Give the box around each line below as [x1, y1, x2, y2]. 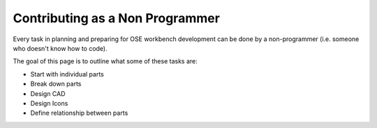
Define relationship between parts [30, 109, 128, 118]
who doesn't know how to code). [13, 44, 108, 52]
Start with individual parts [30, 70, 104, 78]
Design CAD [30, 89, 66, 97]
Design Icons [30, 99, 68, 107]
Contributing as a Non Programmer [13, 10, 220, 26]
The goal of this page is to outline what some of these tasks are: [13, 57, 198, 65]
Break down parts [30, 80, 82, 88]
